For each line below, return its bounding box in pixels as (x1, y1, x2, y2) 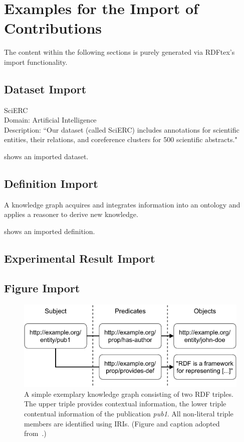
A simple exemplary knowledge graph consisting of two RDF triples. (24, 388, 233, 399)
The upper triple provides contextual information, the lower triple (24, 398, 226, 409)
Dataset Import (4, 81, 87, 96)
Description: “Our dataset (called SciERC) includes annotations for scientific (4, 124, 239, 135)
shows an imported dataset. (4, 151, 89, 162)
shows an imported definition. (4, 226, 95, 237)
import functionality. (4, 56, 68, 67)
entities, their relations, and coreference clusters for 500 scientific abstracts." (4, 134, 237, 145)
